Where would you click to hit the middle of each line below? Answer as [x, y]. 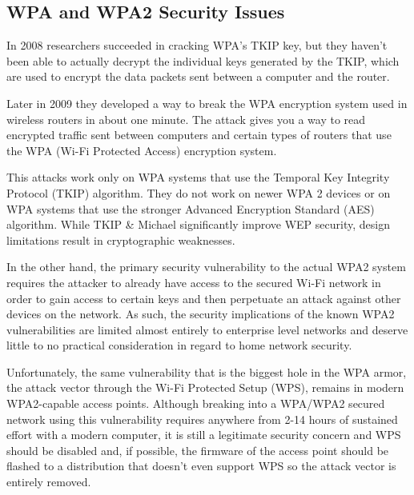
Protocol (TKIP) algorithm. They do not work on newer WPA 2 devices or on [199, 192]
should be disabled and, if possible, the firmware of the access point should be [198, 450]
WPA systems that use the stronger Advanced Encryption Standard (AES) [191, 208]
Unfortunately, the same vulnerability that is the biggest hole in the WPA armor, [207, 371]
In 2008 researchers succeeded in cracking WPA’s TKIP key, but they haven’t [197, 45]
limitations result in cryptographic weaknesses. [121, 240]
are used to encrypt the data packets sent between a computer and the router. [198, 76]
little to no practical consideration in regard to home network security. [179, 345]
